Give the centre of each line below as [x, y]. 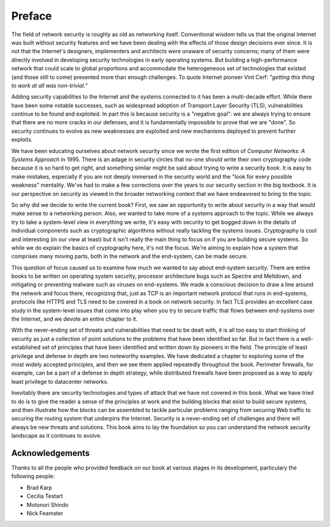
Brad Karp [39, 487]
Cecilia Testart [45, 496]
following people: [33, 476]
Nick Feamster [45, 513]
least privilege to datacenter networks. [60, 381]
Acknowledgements [50, 453]
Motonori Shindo [48, 504]
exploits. [22, 140]
